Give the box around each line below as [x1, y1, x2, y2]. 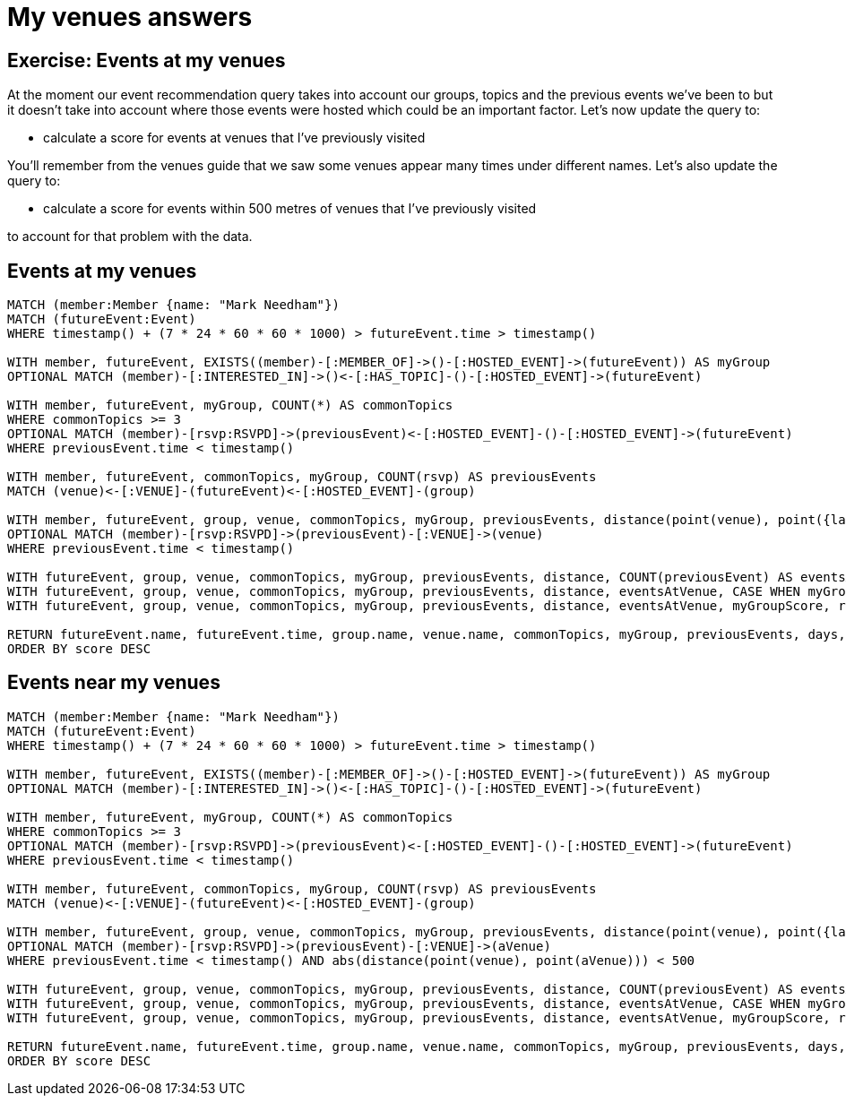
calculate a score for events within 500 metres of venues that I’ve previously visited [43, 201, 537, 217]
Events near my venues [7, 671, 220, 694]
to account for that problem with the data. [7, 228, 253, 245]
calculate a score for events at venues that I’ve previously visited [43, 130, 426, 146]
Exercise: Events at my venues [7, 48, 286, 72]
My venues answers [7, 2, 253, 32]
